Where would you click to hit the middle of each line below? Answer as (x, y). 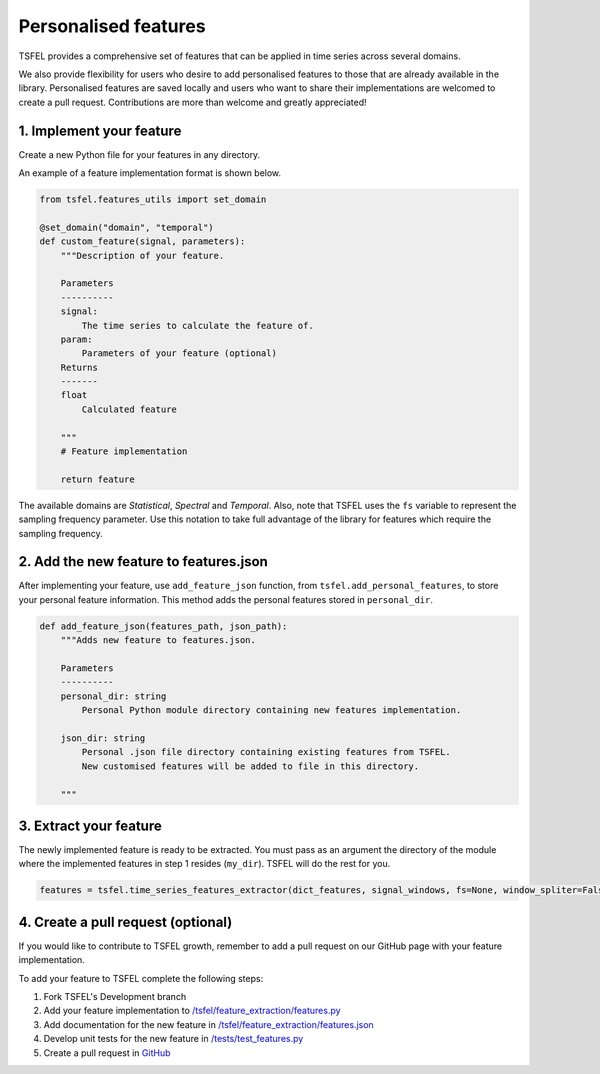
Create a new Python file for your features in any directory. (139, 154)
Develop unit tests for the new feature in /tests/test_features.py (173, 1039)
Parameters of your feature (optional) (179, 353)
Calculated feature (129, 409)
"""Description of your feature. (142, 255)
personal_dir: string (113, 696)
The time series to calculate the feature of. (197, 325)
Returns (79, 367)
